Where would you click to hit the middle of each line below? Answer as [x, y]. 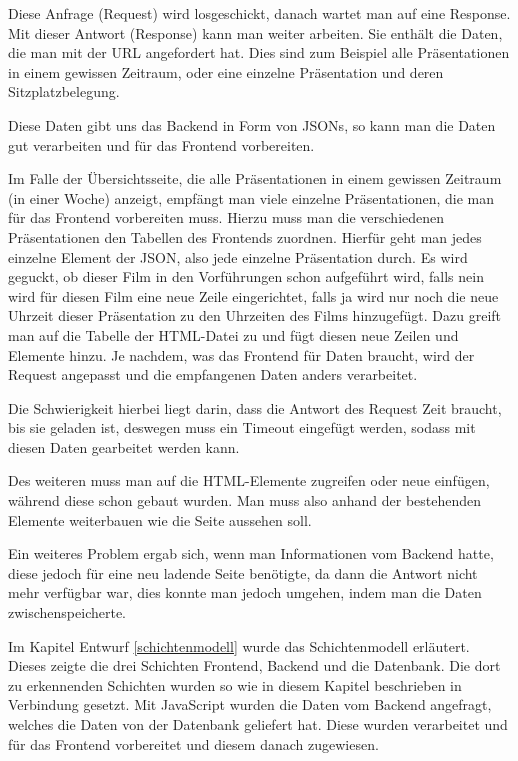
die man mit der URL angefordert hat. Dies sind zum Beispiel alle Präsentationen [259, 52]
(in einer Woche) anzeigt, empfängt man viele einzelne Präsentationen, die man [251, 197]
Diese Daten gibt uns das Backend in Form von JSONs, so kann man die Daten [252, 124]
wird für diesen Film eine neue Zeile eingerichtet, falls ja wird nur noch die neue [253, 295]
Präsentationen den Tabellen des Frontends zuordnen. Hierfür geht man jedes [245, 236]
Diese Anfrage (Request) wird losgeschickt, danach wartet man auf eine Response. [259, 13]
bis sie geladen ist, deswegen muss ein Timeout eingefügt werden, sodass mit [242, 427]
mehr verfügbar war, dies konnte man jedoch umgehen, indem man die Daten [245, 592]
